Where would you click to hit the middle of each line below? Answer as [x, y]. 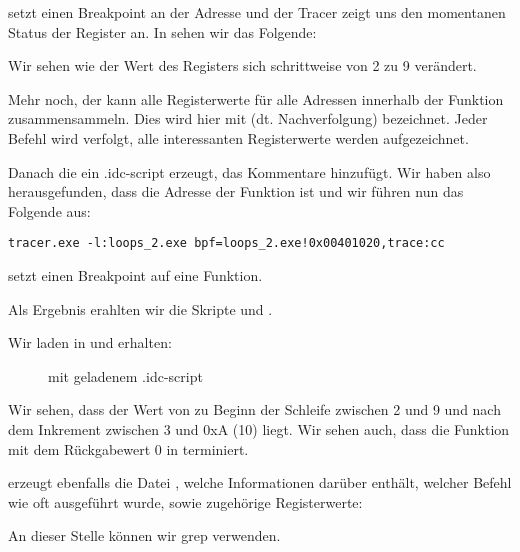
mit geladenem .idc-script [125, 375]
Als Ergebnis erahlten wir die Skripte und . [140, 308]
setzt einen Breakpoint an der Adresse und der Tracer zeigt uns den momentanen [257, 12]
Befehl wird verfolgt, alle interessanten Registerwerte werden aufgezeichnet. [238, 137]
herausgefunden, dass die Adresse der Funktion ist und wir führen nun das [236, 191]
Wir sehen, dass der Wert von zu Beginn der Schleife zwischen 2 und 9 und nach [254, 409]
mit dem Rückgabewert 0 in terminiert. [128, 448]
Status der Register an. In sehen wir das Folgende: [162, 31]
